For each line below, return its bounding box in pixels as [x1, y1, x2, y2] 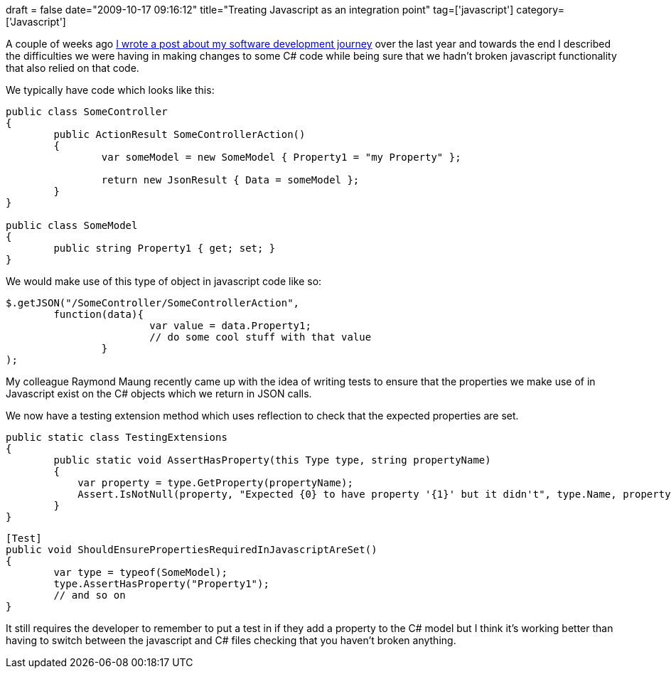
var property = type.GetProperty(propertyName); [77, 477, 353, 488]
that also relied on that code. [6, 62, 139, 74]
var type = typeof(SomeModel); [53, 567, 227, 578]
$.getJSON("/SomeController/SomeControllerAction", [6, 297, 300, 309]
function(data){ [53, 309, 144, 320]
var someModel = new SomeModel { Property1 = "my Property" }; [101, 151, 461, 163]
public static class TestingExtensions [6, 432, 227, 443]
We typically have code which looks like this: [6, 84, 215, 96]
